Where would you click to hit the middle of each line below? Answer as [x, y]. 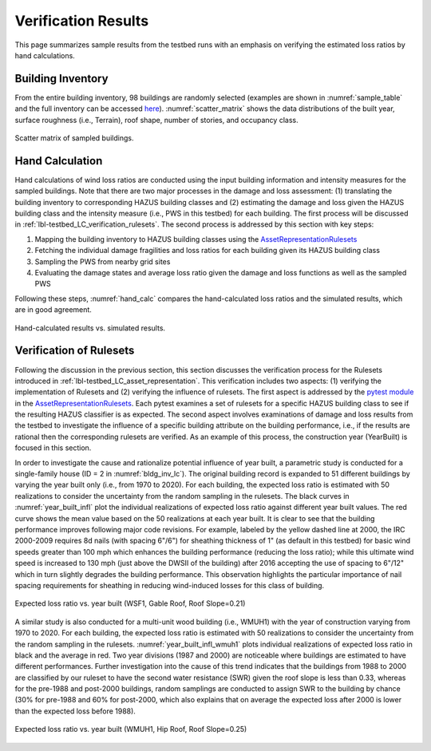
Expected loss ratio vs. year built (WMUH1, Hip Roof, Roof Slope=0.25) [131, 729]
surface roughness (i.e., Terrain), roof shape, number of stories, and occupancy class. [156, 120]
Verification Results [82, 21]
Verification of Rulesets [75, 351]
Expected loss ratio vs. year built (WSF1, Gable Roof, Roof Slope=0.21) [130, 603]
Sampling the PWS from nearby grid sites [103, 261]
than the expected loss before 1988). [75, 711]
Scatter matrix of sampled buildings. [74, 138]
